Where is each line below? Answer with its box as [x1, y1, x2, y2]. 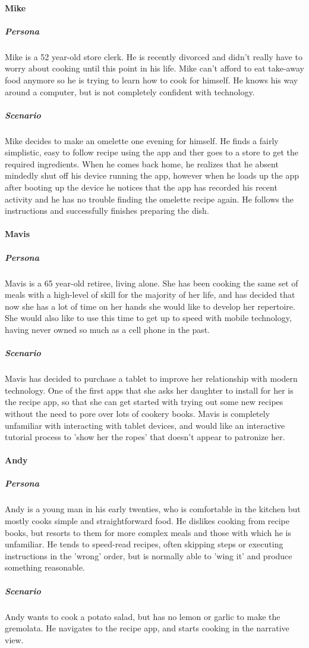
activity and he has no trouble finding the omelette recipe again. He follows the [5, 192, 294, 205]
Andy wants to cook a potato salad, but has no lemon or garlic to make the [5, 610, 280, 622]
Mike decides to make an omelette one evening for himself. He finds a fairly [5, 134, 279, 147]
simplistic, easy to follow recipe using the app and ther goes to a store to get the [5, 146, 299, 158]
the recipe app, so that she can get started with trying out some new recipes [5, 395, 283, 408]
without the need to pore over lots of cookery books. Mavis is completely [5, 407, 270, 419]
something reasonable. [5, 561, 85, 574]
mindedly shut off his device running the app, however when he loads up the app [5, 169, 299, 182]
